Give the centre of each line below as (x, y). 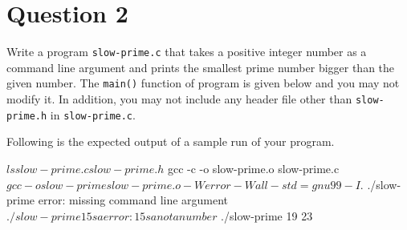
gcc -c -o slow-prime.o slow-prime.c (253, 168)
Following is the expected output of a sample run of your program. (171, 141)
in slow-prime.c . (93, 114)
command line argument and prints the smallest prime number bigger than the (201, 67)
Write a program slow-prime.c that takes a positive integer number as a (187, 52)
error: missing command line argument (133, 200)
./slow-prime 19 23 (267, 215)
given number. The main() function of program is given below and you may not (203, 83)
